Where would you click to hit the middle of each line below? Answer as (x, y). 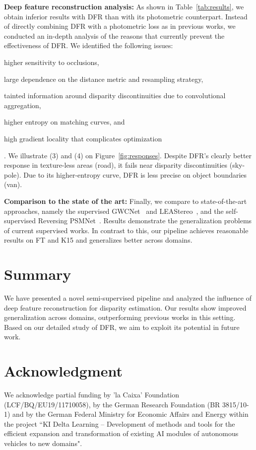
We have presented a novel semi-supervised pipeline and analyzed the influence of (128, 298)
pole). (13, 174)
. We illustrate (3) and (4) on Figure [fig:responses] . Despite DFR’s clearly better (128, 155)
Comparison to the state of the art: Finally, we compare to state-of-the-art (126, 201)
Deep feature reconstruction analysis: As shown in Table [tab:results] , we (124, 6)
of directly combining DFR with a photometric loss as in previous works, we (120, 26)
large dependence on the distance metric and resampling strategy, (104, 79)
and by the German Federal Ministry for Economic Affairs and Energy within (130, 414)
